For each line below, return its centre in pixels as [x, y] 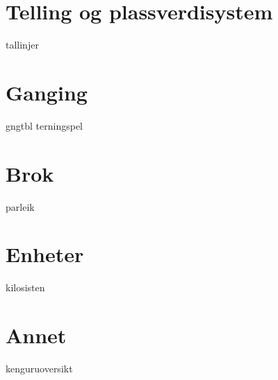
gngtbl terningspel [44, 125]
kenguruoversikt [39, 368]
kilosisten [25, 287]
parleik [20, 206]
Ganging [47, 92]
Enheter [45, 254]
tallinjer [22, 45]
